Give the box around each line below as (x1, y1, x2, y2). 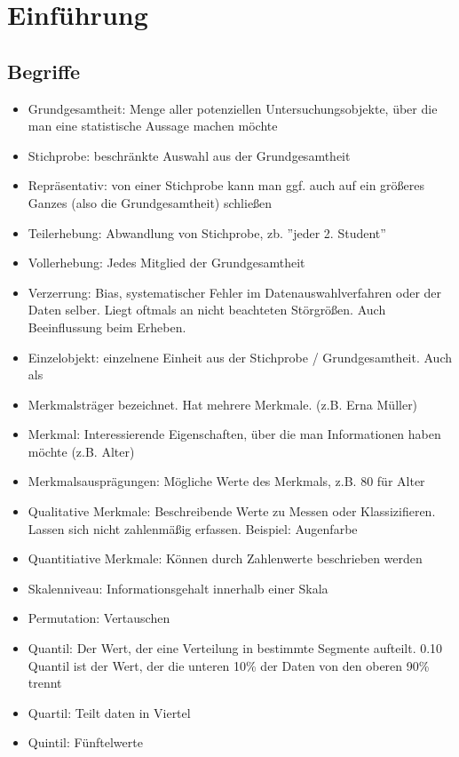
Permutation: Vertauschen (28, 609, 170, 627)
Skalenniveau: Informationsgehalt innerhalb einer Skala (28, 578, 328, 597)
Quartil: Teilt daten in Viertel (28, 703, 191, 721)
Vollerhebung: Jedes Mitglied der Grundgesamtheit (28, 253, 305, 272)
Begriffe (7, 57, 81, 84)
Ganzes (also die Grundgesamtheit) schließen (28, 193, 273, 211)
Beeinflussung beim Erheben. (28, 317, 186, 336)
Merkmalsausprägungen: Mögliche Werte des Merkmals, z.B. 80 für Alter (28, 472, 425, 490)
